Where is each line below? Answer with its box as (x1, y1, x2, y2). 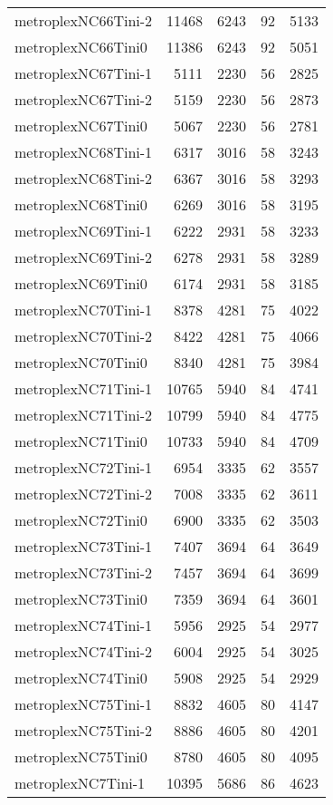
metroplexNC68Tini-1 (14, 141, 153, 162)
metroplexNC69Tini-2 (14, 247, 153, 267)
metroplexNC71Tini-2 (14, 404, 153, 425)
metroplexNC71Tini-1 (14, 378, 153, 399)
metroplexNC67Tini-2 (14, 89, 153, 110)
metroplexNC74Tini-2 (14, 641, 153, 662)
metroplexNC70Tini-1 (14, 299, 153, 320)
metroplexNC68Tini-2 (14, 168, 153, 189)
